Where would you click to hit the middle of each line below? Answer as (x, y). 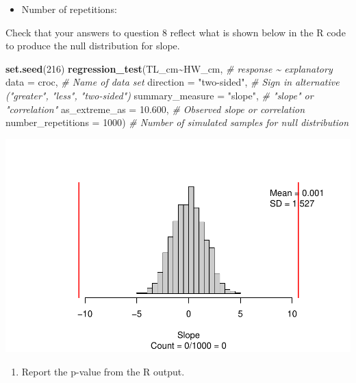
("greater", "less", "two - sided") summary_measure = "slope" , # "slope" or (160, 95)
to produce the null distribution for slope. (93, 46)
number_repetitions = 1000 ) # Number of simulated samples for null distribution (177, 122)
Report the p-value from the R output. (103, 372)
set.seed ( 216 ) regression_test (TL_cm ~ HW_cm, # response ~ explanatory (169, 68)
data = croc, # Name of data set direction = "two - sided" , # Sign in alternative (173, 82)
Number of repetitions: (69, 9)
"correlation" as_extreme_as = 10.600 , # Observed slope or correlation (155, 109)
